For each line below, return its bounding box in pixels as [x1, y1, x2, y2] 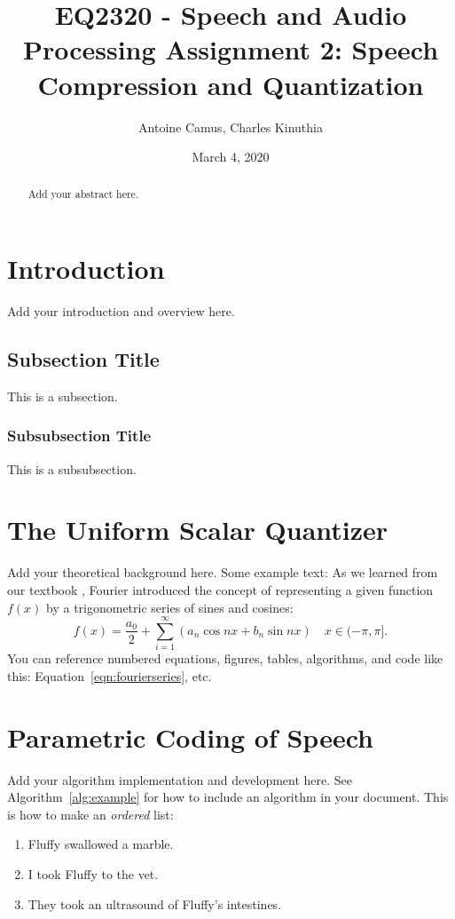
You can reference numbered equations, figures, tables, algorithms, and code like [7, 649, 443, 668]
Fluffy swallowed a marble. [27, 835, 174, 853]
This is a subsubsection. [7, 459, 137, 478]
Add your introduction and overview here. [7, 302, 235, 321]
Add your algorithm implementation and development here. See [7, 770, 353, 788]
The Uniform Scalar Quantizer [7, 511, 388, 548]
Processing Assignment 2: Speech [22, 31, 439, 67]
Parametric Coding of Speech [7, 718, 373, 755]
